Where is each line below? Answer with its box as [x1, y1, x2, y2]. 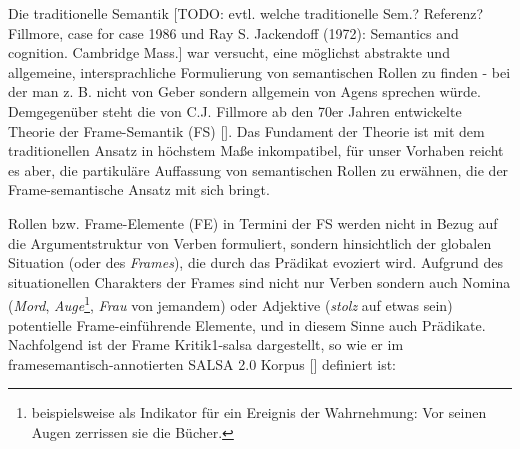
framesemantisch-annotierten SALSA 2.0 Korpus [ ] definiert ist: [8, 353, 397, 374]
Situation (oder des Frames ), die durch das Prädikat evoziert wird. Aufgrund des [8, 252, 504, 273]
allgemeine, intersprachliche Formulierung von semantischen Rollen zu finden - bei [8, 61, 511, 82]
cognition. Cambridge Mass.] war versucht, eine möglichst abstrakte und [8, 42, 450, 63]
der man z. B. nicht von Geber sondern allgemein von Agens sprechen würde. [8, 81, 481, 102]
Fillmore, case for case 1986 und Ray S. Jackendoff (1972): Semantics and [8, 22, 459, 43]
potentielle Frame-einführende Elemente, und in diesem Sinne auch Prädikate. [8, 314, 486, 335]
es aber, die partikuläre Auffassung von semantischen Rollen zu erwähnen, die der [8, 159, 509, 180]
